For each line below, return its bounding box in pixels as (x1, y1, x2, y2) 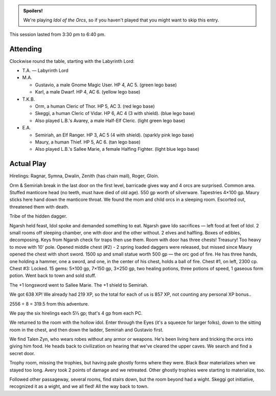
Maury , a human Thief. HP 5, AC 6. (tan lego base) (35, 138, 141, 145)
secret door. (9, 350, 35, 356)
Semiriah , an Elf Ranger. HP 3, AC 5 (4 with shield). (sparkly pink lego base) (35, 132, 194, 138)
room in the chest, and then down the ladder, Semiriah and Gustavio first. (9, 327, 164, 333)
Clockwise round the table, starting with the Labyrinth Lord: (9, 58, 135, 64)
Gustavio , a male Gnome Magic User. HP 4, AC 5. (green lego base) (35, 82, 177, 88)
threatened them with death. (9, 203, 70, 209)
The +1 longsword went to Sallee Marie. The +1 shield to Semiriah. (9, 282, 148, 288)
